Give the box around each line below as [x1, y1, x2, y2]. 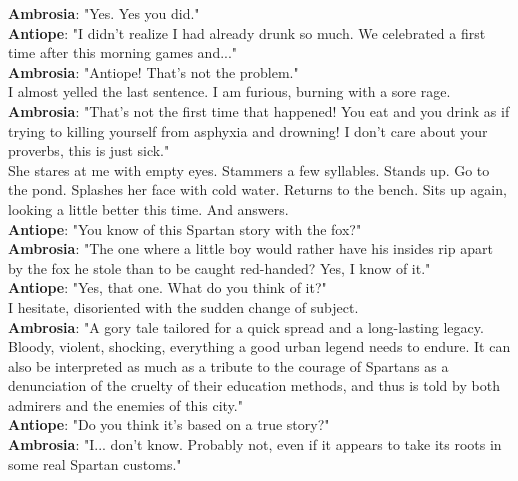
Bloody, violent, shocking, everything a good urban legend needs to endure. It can [8, 336, 511, 357]
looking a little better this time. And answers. [8, 198, 289, 219]
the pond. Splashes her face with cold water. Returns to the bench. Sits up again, [8, 179, 507, 200]
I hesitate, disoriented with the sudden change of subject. [8, 296, 359, 317]
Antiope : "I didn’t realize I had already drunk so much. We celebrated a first [8, 22, 486, 43]
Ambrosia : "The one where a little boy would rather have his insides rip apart [8, 238, 493, 259]
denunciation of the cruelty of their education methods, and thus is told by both [8, 375, 500, 396]
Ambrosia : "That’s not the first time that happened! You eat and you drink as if [8, 100, 510, 121]
